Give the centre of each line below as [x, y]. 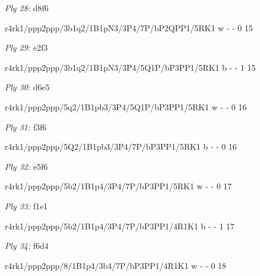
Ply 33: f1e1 [26, 206]
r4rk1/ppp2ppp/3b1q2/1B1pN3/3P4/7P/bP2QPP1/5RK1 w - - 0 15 [129, 27]
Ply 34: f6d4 [27, 246]
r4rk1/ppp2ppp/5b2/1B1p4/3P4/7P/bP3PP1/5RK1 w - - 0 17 [118, 186]
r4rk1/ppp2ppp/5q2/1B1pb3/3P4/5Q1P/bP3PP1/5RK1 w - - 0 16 [126, 106]
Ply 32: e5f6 [26, 166]
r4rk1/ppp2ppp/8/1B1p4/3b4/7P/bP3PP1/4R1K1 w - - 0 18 [116, 265]
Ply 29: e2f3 [26, 47]
